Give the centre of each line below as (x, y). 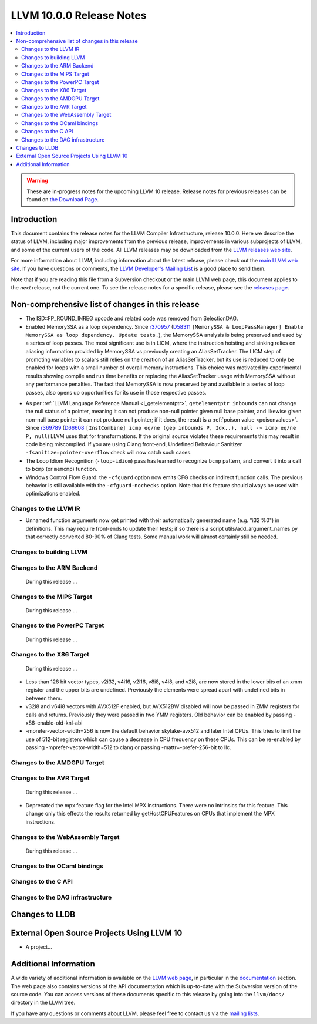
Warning (37, 181)
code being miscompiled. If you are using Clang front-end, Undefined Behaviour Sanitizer (134, 444)
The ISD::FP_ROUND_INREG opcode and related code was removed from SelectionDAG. (132, 319)
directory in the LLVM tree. (43, 1003)
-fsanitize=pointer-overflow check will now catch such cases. (109, 453)
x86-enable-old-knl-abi (54, 723)
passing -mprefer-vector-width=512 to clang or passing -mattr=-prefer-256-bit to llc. (129, 747)
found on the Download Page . (63, 199)
